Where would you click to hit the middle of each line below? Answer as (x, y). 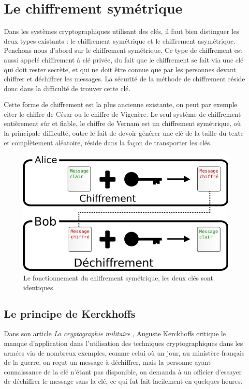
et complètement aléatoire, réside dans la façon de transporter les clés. (108, 142)
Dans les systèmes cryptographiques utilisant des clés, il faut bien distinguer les (122, 31)
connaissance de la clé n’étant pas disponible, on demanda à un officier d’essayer (123, 371)
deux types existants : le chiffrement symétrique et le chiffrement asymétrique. (120, 40)
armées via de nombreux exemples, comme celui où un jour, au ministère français (124, 352)
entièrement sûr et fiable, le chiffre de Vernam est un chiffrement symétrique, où (123, 123)
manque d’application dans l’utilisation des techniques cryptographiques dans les (124, 343)
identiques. (39, 287)
